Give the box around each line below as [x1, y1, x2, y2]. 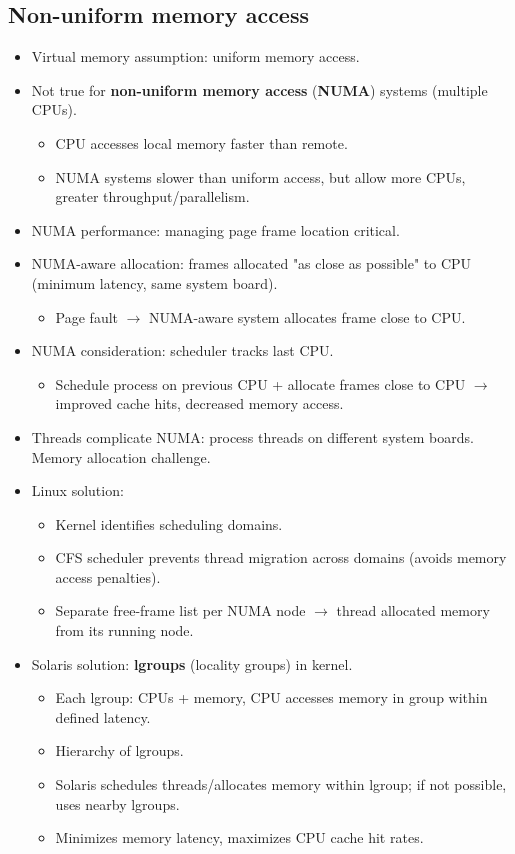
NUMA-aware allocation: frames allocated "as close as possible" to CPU [31, 253, 472, 274]
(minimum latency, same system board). [31, 272, 278, 293]
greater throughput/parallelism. [55, 186, 250, 207]
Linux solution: [31, 480, 124, 501]
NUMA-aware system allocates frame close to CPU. [149, 306, 466, 327]
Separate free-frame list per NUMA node [55, 600, 306, 621]
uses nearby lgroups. [55, 793, 180, 814]
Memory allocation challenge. [31, 446, 211, 467]
